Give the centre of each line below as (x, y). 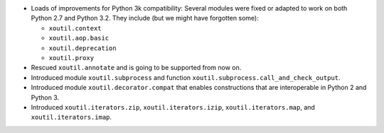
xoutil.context (75, 28)
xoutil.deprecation (82, 48)
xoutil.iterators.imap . (71, 117)
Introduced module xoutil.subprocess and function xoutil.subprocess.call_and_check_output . (186, 77)
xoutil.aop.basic (79, 38)
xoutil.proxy (71, 58)
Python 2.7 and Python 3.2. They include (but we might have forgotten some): (145, 18)
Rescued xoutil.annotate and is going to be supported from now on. (136, 68)
